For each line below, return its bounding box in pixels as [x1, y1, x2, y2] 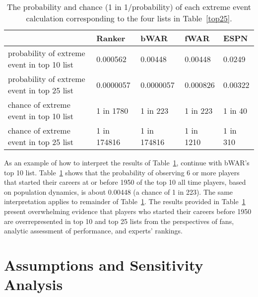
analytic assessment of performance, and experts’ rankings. [4, 225, 183, 236]
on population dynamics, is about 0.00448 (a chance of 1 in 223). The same [4, 186, 233, 197]
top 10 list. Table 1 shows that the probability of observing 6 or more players [4, 167, 240, 177]
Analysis [4, 274, 63, 295]
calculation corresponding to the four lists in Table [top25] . [26, 12, 232, 24]
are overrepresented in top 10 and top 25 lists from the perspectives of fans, [4, 216, 234, 226]
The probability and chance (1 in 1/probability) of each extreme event [6, 1, 252, 12]
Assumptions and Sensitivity [4, 254, 203, 275]
